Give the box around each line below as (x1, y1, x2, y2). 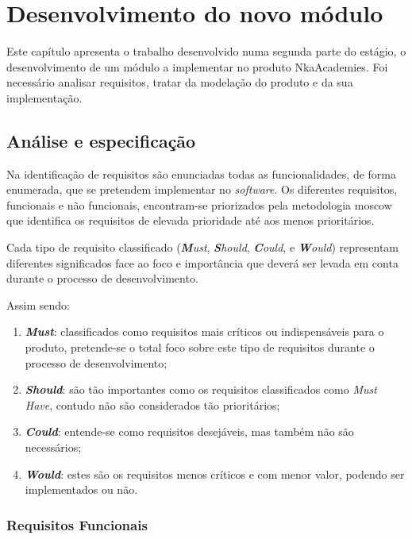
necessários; (25, 439, 82, 456)
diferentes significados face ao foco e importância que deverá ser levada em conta (6, 254, 399, 271)
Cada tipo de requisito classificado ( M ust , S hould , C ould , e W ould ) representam (6, 239, 399, 256)
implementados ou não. (25, 481, 138, 498)
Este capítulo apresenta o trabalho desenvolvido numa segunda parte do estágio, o (6, 43, 406, 60)
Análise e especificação (6, 128, 196, 152)
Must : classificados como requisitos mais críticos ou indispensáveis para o (25, 323, 384, 340)
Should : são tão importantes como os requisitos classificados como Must (25, 381, 377, 398)
